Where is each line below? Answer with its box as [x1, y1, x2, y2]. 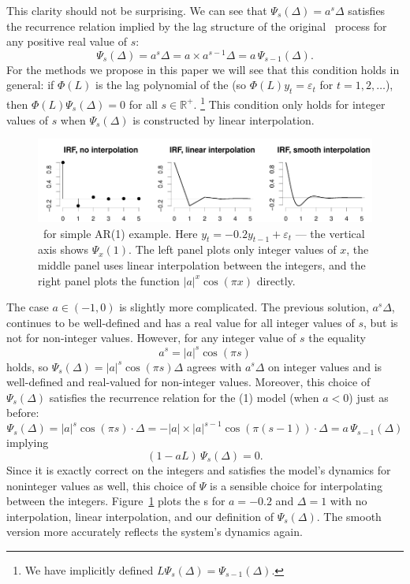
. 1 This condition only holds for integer [193, 94, 386, 112]
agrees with [186, 358, 242, 374]
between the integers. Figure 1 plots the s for [6, 493, 225, 509]
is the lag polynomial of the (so [95, 76, 247, 93]
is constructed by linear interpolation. [132, 111, 315, 128]
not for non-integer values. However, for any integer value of [6, 329, 296, 346]
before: [6, 404, 39, 421]
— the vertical [295, 225, 365, 241]
